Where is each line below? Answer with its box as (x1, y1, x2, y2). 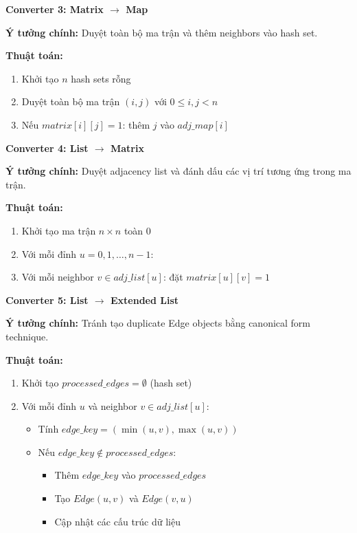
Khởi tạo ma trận (21, 223, 96, 237)
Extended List (110, 292, 179, 307)
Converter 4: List (5, 140, 89, 155)
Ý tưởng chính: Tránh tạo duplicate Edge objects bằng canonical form (5, 316, 311, 330)
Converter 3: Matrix (5, 2, 104, 16)
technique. (5, 329, 49, 343)
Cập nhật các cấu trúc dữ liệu (54, 514, 181, 528)
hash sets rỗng (71, 71, 131, 85)
